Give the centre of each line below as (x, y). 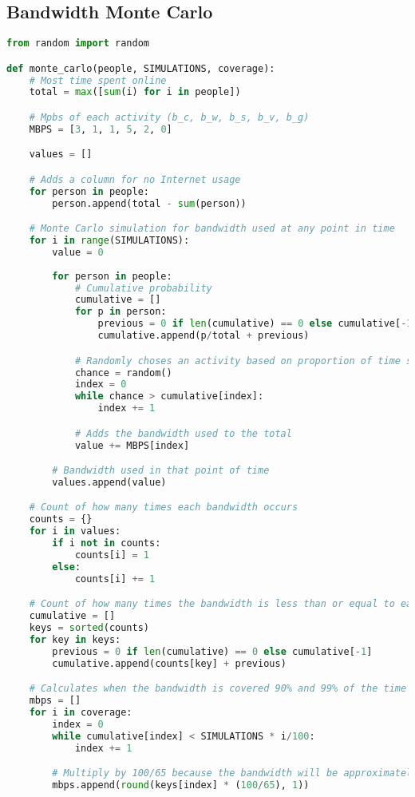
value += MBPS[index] (132, 445)
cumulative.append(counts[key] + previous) (169, 663)
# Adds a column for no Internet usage (135, 179)
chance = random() (123, 373)
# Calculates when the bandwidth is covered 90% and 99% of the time (218, 689)
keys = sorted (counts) (89, 628)
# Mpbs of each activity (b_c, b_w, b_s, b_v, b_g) (169, 118)
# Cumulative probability (143, 288)
